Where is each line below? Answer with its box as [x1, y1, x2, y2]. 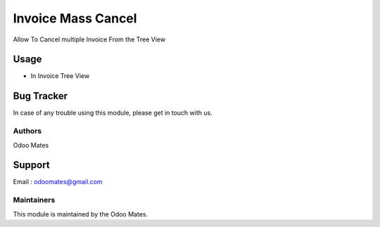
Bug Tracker [13, 90, 68, 102]
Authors [13, 127, 42, 136]
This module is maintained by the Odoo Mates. [13, 209, 148, 218]
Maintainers [13, 195, 56, 205]
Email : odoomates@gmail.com [13, 178, 103, 186]
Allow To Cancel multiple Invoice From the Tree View [13, 35, 165, 44]
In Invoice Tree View [30, 72, 90, 80]
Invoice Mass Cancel [13, 11, 137, 26]
